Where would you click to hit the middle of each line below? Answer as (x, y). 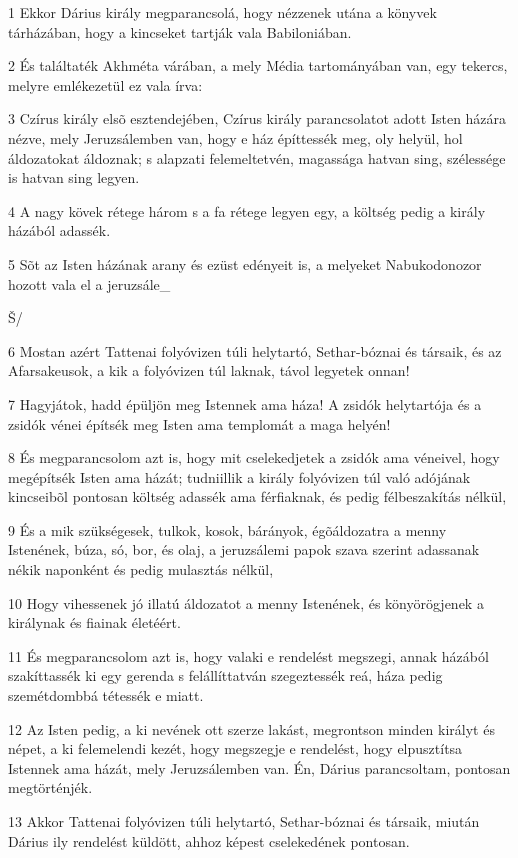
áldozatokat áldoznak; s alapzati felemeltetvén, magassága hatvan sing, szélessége (257, 157)
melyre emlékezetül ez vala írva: (105, 84)
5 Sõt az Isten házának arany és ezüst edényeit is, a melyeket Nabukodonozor (245, 263)
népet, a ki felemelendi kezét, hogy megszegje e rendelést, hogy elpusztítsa (235, 748)
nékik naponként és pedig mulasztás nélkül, (141, 569)
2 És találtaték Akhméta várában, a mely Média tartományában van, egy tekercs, (258, 65)
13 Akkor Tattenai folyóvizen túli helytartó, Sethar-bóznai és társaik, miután (244, 821)
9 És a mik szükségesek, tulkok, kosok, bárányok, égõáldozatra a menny (227, 529)
